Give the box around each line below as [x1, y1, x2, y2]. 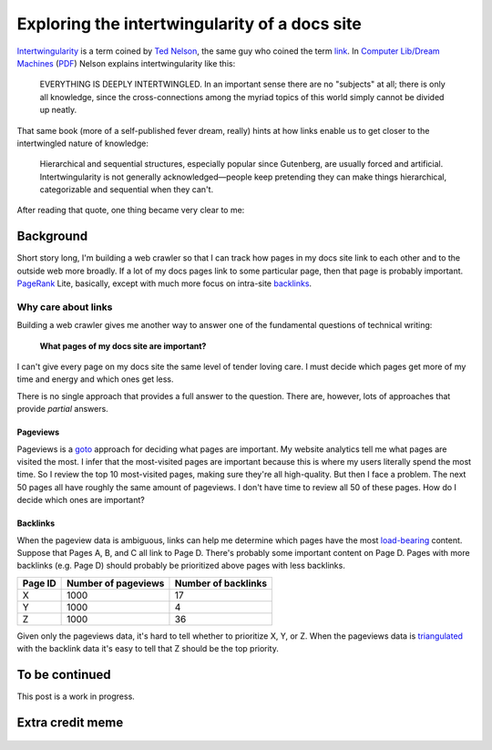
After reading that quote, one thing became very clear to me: [16, 205, 245, 216]
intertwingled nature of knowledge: [16, 138, 149, 149]
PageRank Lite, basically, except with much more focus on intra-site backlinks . [16, 278, 313, 289]
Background [16, 229, 88, 244]
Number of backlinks [174, 577, 268, 590]
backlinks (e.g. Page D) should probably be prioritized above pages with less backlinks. [16, 560, 345, 571]
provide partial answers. [16, 404, 108, 415]
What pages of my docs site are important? [39, 340, 207, 351]
